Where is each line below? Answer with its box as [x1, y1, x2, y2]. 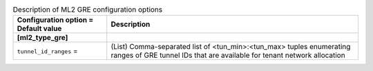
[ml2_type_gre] [17, 33, 68, 43]
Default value [17, 24, 62, 34]
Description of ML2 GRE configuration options [12, 5, 163, 14]
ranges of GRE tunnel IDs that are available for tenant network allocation [111, 50, 345, 60]
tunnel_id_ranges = [17, 46, 79, 56]
